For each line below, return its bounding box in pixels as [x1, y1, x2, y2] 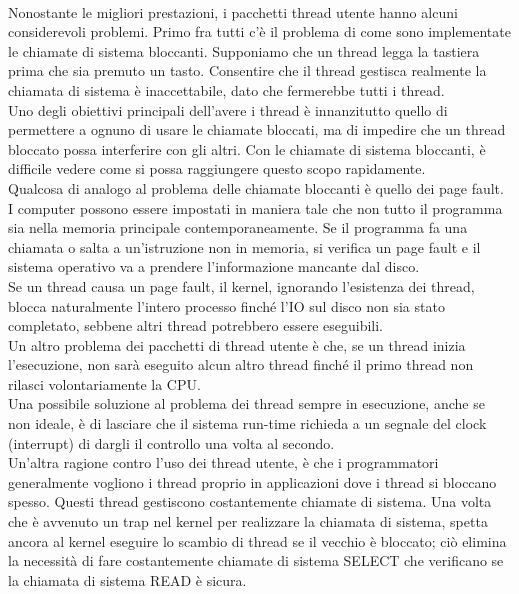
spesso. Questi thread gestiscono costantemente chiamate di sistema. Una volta [8, 491, 492, 512]
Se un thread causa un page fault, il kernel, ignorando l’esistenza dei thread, [8, 275, 475, 296]
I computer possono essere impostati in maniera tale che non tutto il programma [8, 197, 503, 218]
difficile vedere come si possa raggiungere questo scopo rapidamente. [8, 158, 426, 179]
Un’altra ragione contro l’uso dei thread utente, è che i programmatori [8, 452, 439, 473]
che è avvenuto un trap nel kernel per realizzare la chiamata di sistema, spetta [8, 511, 488, 532]
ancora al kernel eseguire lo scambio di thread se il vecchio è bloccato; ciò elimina [8, 530, 507, 551]
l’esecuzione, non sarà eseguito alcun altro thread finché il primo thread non [8, 354, 474, 375]
